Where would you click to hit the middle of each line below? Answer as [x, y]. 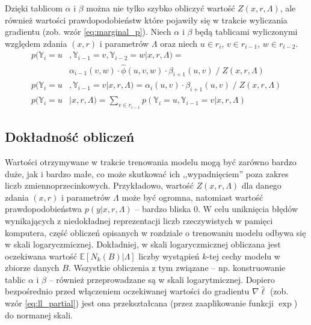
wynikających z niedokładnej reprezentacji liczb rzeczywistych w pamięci [139, 220]
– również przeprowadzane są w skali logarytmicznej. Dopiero [162, 279]
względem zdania [36, 43]
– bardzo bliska [163, 209]
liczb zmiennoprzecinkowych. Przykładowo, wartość [99, 185]
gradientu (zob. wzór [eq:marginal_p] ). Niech [88, 32]
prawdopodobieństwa [44, 209]
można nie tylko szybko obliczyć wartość [161, 8]
